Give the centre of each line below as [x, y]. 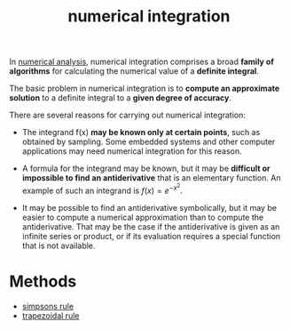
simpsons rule [47, 306]
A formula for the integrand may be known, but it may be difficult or [146, 169]
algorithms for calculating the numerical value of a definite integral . [134, 71]
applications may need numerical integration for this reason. [132, 151]
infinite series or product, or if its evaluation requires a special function [151, 236]
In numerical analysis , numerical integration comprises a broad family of [142, 62]
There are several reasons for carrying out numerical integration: [128, 115]
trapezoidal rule [51, 315]
